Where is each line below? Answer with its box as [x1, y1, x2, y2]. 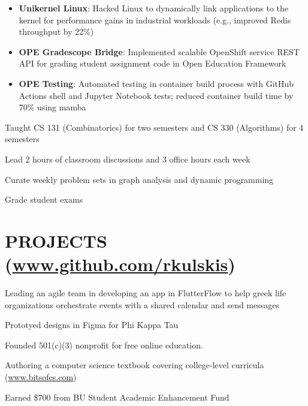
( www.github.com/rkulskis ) [5, 252, 235, 276]
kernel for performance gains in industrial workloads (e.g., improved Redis [19, 13, 291, 26]
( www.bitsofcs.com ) [5, 371, 77, 383]
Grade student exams [5, 193, 83, 206]
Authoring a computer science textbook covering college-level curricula [5, 359, 264, 371]
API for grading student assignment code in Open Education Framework [19, 57, 286, 70]
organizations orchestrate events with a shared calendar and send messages [5, 298, 280, 311]
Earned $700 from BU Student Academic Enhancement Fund [5, 390, 230, 403]
